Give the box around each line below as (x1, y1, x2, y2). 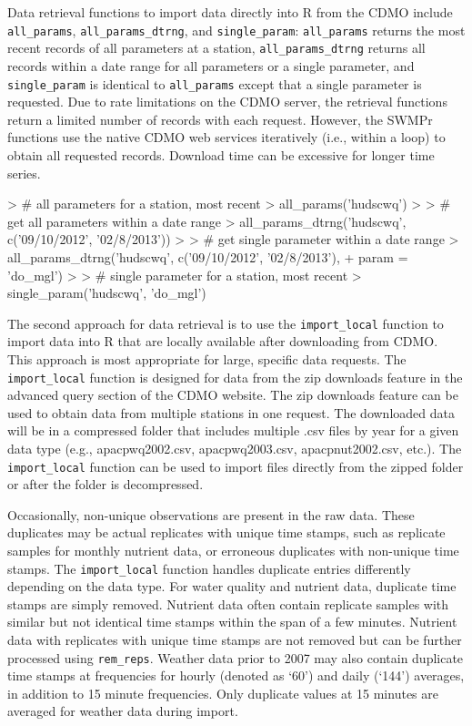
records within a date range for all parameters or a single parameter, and (7, 56, 415, 75)
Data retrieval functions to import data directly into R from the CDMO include (7, 3, 453, 21)
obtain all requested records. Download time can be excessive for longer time (7, 145, 435, 164)
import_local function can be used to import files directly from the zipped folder (7, 456, 464, 475)
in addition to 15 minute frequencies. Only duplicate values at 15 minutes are (7, 683, 438, 702)
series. (7, 163, 41, 182)
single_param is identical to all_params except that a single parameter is (7, 74, 422, 93)
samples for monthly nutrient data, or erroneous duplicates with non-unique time (7, 541, 459, 559)
